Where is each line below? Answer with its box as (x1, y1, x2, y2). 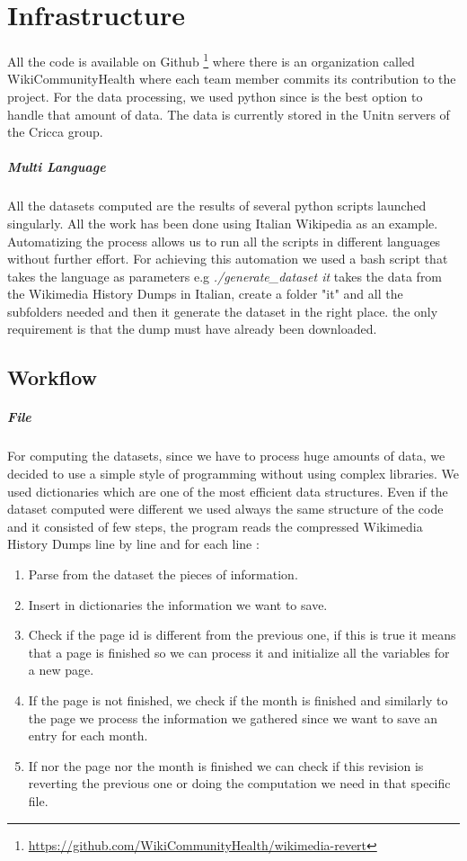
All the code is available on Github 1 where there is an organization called (7, 49, 415, 70)
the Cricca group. (7, 122, 103, 141)
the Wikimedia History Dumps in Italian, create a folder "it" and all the (7, 284, 403, 303)
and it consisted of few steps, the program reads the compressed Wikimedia (7, 516, 423, 535)
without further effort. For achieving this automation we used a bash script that (7, 249, 448, 268)
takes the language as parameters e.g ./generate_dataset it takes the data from (7, 266, 443, 285)
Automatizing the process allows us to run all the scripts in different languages (7, 231, 441, 250)
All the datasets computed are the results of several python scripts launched (7, 196, 427, 215)
